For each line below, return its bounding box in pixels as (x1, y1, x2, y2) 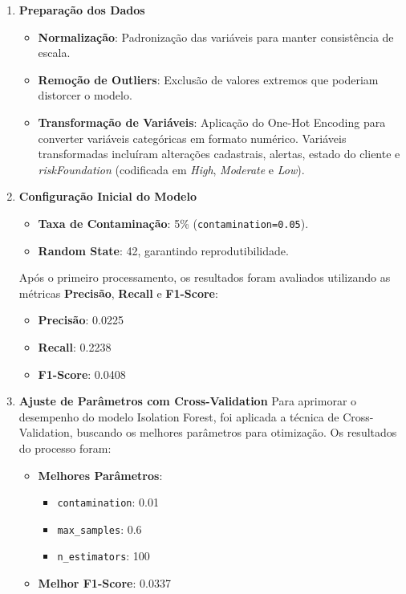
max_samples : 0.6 (57, 520, 142, 537)
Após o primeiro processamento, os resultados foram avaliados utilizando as (18, 269, 391, 286)
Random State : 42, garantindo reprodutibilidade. (38, 242, 289, 258)
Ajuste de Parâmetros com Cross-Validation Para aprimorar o (18, 393, 357, 409)
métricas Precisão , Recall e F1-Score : (18, 284, 218, 301)
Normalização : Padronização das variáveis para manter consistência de (38, 28, 394, 45)
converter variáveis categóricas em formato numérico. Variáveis (38, 129, 347, 146)
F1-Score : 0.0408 (38, 365, 126, 382)
